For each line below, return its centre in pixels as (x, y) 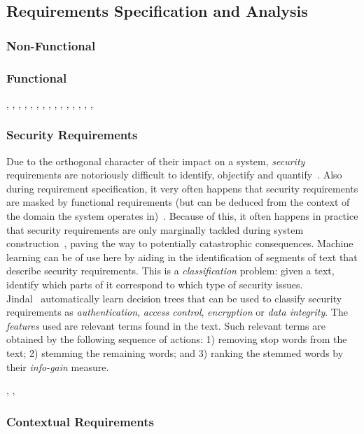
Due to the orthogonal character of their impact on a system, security (156, 161)
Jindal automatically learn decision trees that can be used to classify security (174, 298)
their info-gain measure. (58, 366)
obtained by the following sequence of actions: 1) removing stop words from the (177, 339)
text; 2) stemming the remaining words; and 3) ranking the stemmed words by (175, 352)
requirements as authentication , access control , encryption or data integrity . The (177, 312)
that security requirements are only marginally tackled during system (155, 229)
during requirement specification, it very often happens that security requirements (182, 188)
